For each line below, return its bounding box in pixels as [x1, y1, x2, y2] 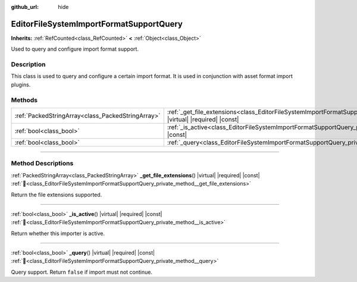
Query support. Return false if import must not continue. [11, 268, 153, 275]
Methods [11, 96, 38, 104]
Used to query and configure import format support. [11, 45, 139, 53]
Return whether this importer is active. [11, 230, 105, 237]
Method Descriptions [11, 159, 74, 168]
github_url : [11, 4, 39, 10]
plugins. [11, 81, 31, 88]
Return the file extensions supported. [11, 191, 102, 198]
